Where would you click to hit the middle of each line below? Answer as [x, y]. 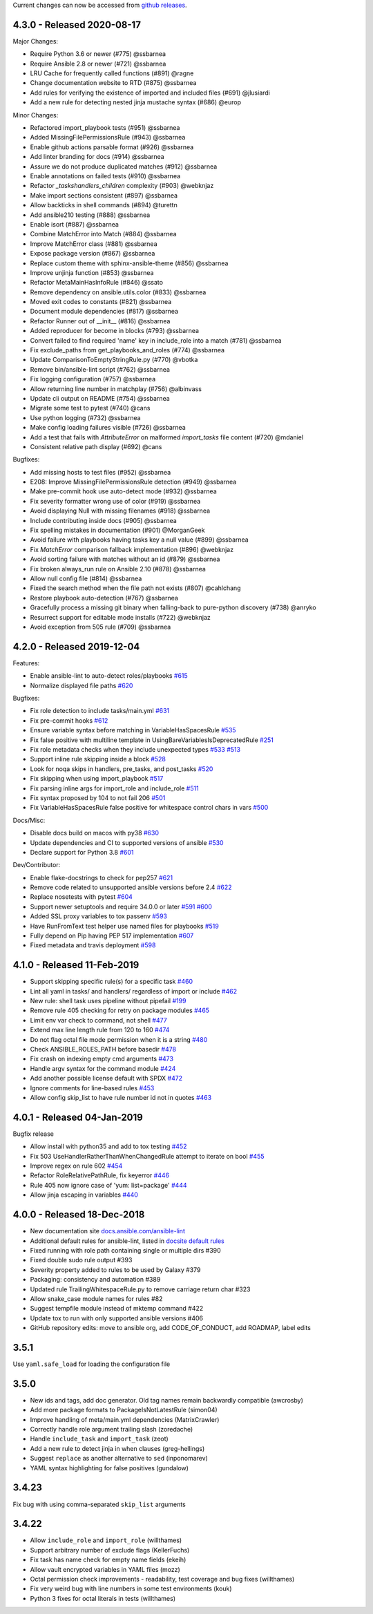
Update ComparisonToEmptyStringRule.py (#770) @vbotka [114, 360]
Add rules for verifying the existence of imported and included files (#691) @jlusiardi [150, 93]
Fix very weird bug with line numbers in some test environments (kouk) [131, 1588]
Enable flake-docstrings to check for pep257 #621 [101, 877]
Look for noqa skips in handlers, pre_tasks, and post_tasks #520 [122, 769]
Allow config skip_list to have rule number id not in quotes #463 [121, 1098]
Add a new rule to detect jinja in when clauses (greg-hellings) [117, 1448]
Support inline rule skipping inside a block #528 [98, 759]
